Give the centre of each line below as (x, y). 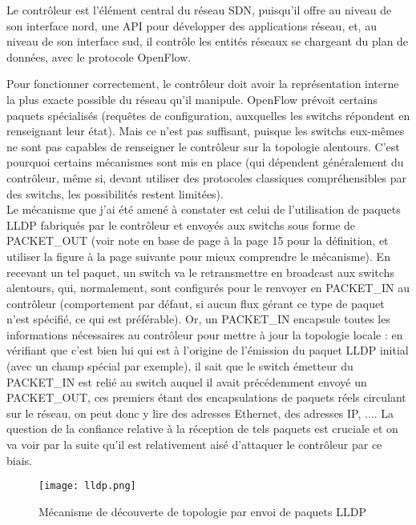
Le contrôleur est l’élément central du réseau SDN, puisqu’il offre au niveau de (199, 10)
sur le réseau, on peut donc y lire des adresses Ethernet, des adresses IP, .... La (200, 413)
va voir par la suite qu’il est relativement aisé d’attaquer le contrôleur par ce (194, 445)
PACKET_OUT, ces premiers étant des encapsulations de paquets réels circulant (206, 397)
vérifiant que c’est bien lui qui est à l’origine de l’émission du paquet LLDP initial (208, 350)
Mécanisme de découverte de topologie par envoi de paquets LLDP (202, 511)
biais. (19, 460)
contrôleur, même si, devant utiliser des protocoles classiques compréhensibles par (207, 177)
